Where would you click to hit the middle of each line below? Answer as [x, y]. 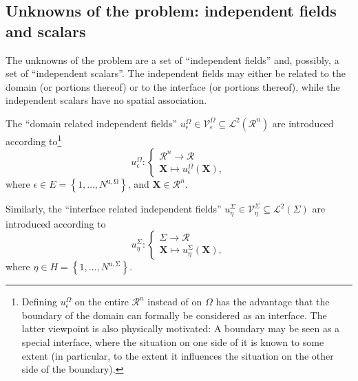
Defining [39, 302]
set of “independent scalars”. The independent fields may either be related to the [176, 73]
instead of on [175, 302]
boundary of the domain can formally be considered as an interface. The [174, 315]
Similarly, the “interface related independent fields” [114, 209]
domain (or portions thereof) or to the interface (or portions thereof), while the [173, 86]
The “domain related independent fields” [92, 123]
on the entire [102, 302]
